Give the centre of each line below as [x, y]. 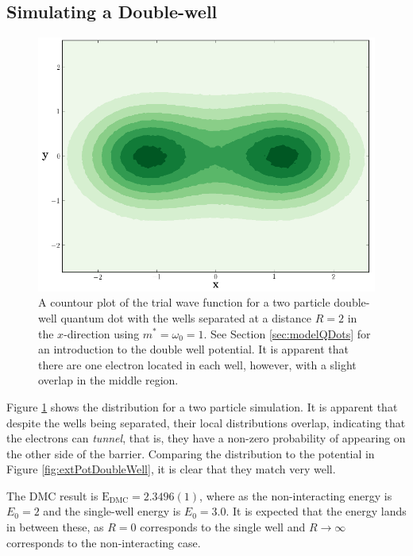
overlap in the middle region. [108, 380]
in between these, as [55, 527]
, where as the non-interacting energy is [296, 495]
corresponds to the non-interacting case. [104, 542]
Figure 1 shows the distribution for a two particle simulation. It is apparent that [202, 406]
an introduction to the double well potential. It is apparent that [194, 349]
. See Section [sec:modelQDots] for [287, 333]
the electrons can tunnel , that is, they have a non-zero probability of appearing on [206, 438]
